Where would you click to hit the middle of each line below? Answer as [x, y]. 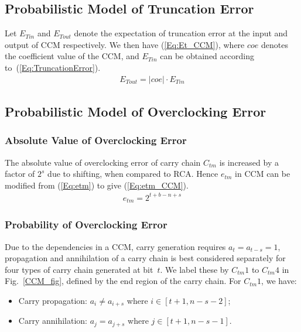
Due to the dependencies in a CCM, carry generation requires [115, 246]
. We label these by [194, 269]
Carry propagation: [53, 300]
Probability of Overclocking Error [86, 225]
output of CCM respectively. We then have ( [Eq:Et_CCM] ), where [125, 44]
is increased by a [249, 162]
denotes [275, 44]
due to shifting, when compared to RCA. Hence [133, 174]
